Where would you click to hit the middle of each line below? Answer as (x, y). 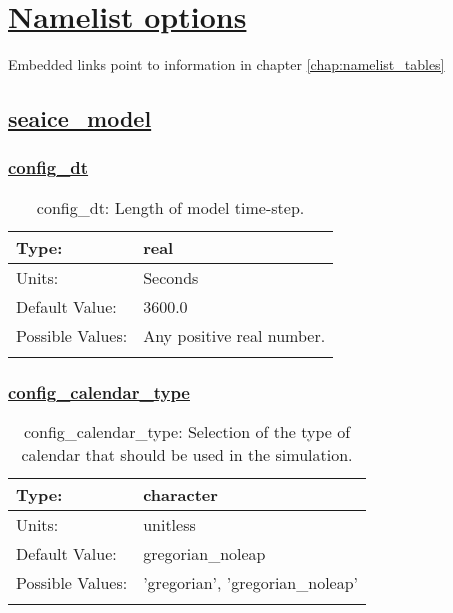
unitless (169, 524)
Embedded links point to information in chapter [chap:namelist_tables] (226, 64)
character (180, 494)
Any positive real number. (234, 335)
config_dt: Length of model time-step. (170, 207)
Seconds (171, 277)
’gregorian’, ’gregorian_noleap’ (251, 582)
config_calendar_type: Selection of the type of (187, 431)
